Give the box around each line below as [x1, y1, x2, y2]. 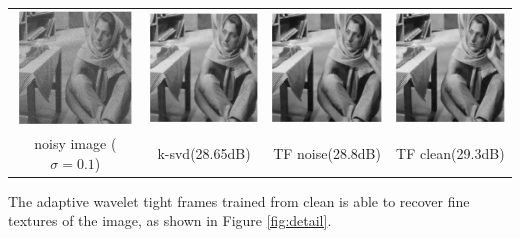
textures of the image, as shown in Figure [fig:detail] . [8, 210, 332, 231]
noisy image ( [34, 132, 117, 153]
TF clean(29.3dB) [396, 142, 505, 163]
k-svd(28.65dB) [157, 142, 251, 163]
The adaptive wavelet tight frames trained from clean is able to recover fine [8, 190, 470, 211]
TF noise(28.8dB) [273, 142, 381, 163]
